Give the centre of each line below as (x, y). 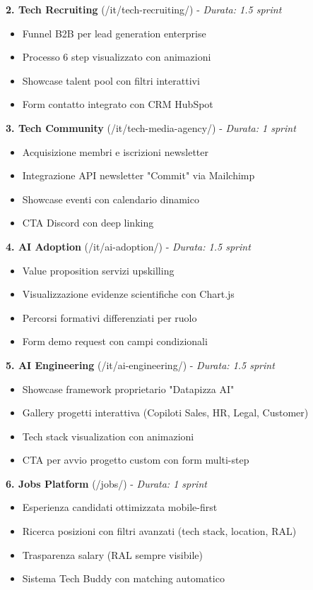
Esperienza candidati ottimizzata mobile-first (120, 507)
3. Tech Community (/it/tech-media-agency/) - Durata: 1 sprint (151, 127)
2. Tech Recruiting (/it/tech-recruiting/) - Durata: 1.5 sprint (144, 9)
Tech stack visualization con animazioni (108, 436)
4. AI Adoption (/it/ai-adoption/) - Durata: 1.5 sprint (128, 246)
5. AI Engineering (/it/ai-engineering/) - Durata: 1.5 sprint (140, 365)
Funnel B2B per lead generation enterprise (114, 33)
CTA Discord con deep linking (88, 223)
